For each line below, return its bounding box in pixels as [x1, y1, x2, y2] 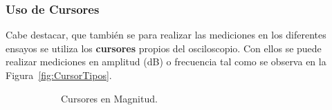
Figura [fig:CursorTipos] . [6, 68, 112, 82]
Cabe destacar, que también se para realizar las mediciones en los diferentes [6, 27, 326, 42]
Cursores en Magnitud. [61, 91, 158, 105]
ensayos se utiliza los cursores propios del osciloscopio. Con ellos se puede [6, 41, 322, 55]
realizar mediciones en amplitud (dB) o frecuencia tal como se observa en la [6, 54, 326, 69]
